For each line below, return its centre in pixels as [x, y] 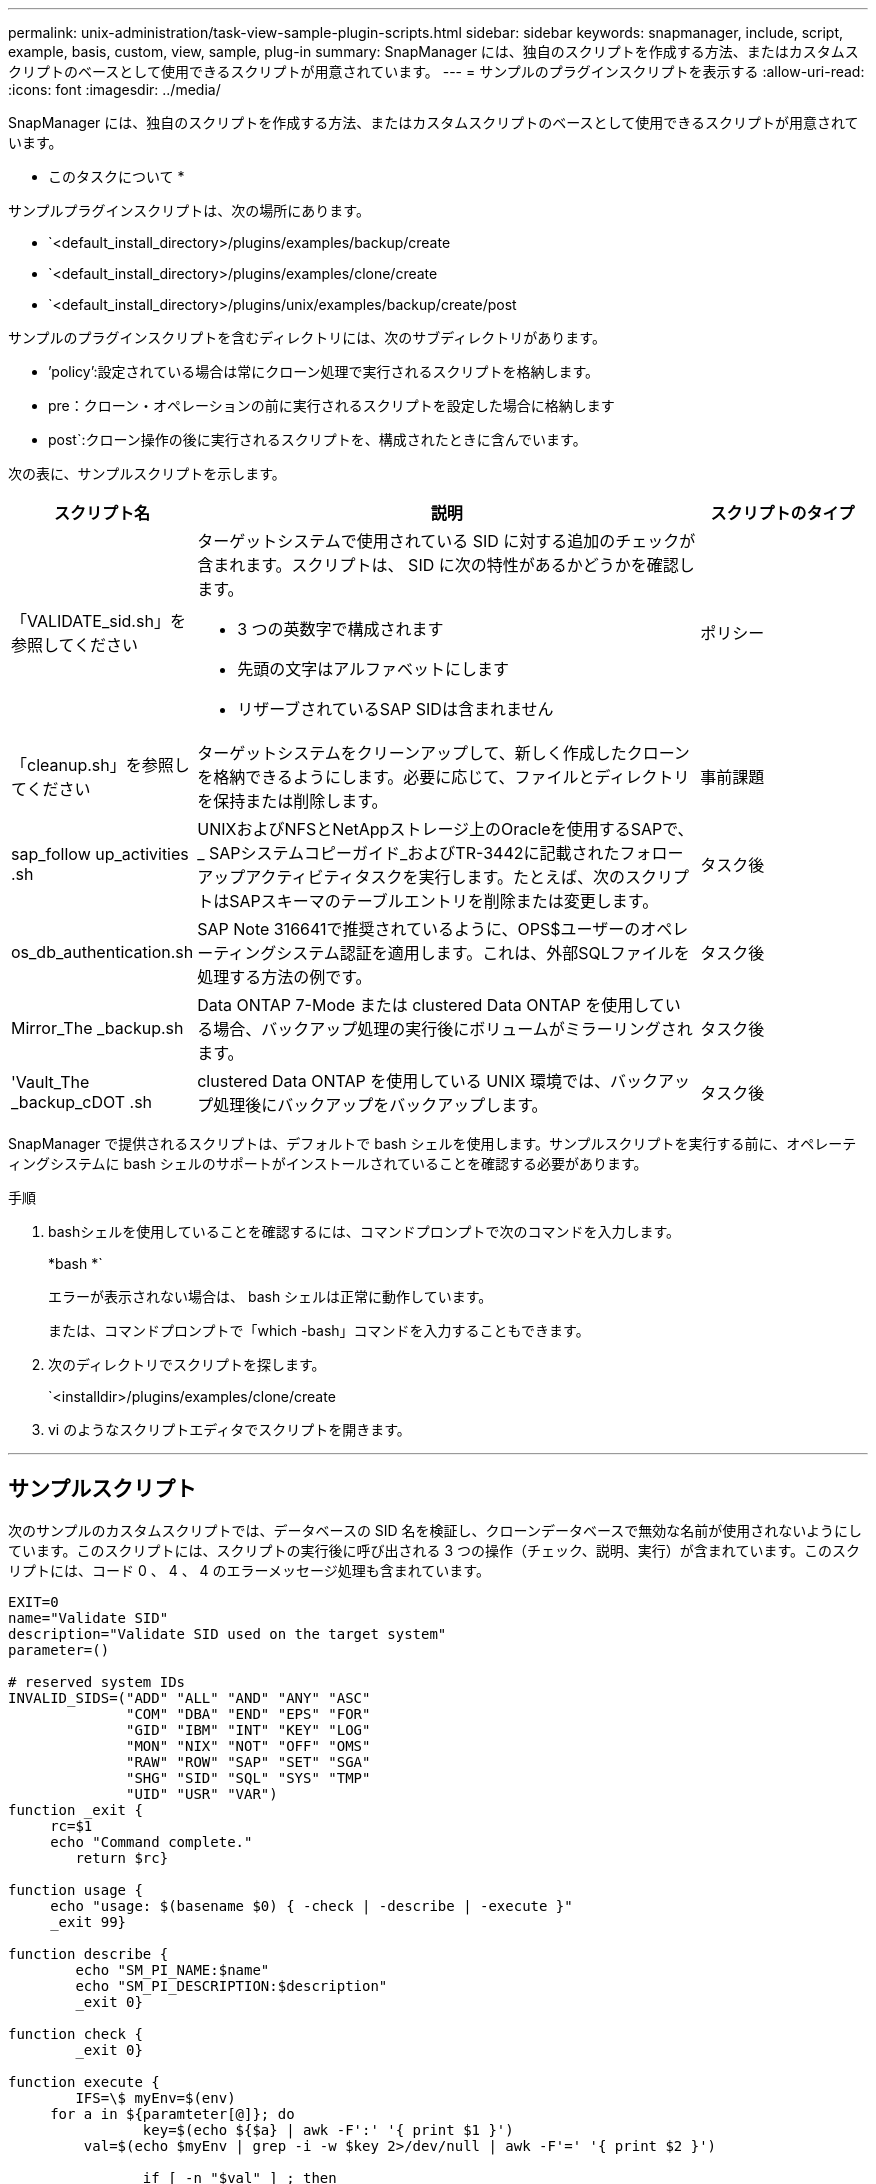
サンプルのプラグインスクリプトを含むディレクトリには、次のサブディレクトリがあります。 [307, 337]
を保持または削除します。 [292, 801]
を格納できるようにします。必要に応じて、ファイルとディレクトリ [443, 777]
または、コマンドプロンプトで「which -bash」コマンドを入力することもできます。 [319, 1330]
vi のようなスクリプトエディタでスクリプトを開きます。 [229, 1429]
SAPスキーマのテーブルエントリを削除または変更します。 [444, 901]
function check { [75, 2033]
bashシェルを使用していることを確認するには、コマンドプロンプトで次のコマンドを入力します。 [364, 1231]
